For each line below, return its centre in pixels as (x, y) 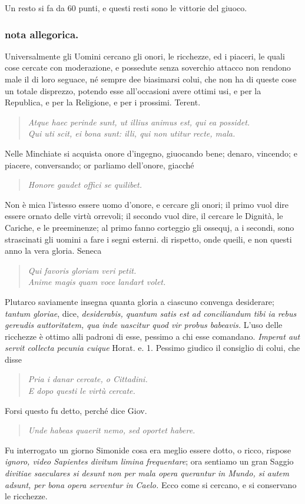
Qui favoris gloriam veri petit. (82, 270)
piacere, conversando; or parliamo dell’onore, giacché (100, 165)
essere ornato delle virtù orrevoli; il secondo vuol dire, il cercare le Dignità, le (144, 216)
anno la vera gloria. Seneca (53, 251)
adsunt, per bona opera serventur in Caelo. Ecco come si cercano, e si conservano (151, 484)
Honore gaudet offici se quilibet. (85, 185)
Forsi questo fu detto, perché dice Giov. (76, 410)
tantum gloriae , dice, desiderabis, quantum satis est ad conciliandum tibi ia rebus (151, 313)
